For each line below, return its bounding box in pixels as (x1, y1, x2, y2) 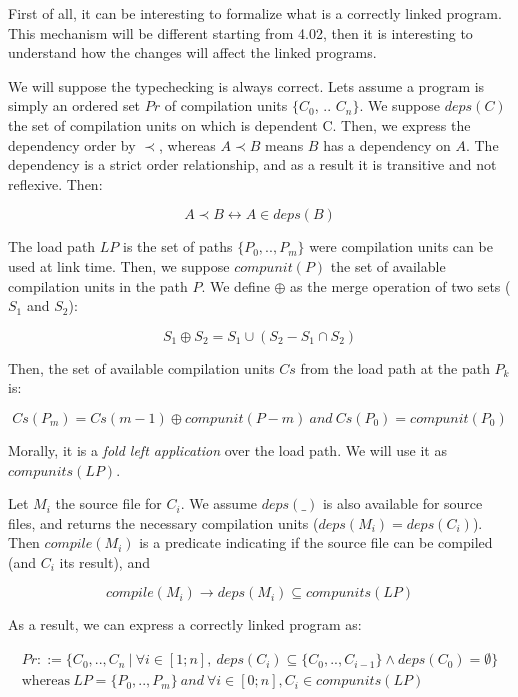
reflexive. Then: (8, 173, 103, 194)
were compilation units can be (309, 236, 493, 257)
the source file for (55, 493, 162, 514)
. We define (201, 275, 270, 296)
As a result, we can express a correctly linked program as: (8, 614, 362, 635)
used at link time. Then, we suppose (8, 255, 230, 276)
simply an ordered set (8, 95, 141, 116)
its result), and (59, 551, 150, 572)
